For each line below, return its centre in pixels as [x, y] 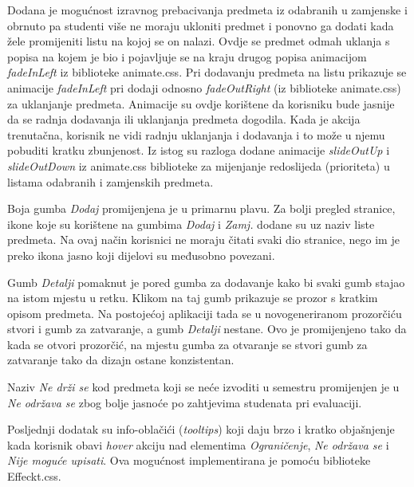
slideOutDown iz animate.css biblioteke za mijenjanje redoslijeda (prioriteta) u [199, 165]
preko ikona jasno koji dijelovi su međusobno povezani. [141, 255]
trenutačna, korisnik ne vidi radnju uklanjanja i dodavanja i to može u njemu [196, 134]
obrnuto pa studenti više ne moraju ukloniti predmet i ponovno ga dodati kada [201, 25]
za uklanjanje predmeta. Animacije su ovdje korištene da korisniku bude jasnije [201, 103]
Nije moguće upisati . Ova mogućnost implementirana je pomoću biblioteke [189, 460]
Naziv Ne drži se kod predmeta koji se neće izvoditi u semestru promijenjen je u [203, 387]
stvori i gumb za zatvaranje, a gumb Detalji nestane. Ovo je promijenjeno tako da [207, 329]
